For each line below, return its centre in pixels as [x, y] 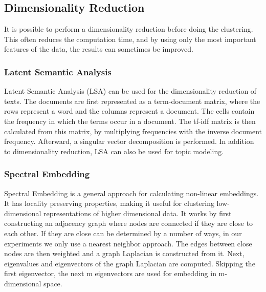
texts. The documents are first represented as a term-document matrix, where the [132, 101]
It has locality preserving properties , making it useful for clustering [109, 203]
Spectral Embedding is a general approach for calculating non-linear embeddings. [131, 193]
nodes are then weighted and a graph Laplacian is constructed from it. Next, [124, 253]
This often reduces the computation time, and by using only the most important [130, 39]
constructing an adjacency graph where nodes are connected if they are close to [129, 223]
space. [53, 283]
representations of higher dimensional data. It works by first [138, 213]
